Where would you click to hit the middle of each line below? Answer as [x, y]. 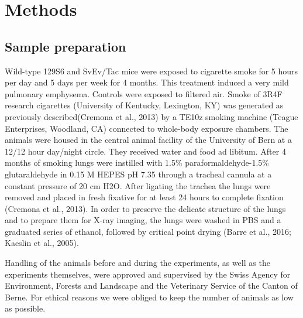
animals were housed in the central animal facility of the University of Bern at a [148, 140]
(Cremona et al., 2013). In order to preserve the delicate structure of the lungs [145, 208]
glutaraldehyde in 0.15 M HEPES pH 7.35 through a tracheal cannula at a [138, 174]
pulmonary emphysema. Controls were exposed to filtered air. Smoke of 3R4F [144, 93]
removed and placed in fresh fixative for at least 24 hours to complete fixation [144, 197]
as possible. [25, 308]
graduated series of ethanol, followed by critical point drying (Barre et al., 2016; [148, 231]
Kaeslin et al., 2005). [42, 243]
